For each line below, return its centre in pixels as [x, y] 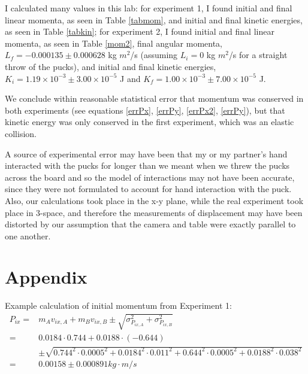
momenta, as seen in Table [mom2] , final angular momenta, [114, 43]
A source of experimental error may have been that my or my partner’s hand [146, 153]
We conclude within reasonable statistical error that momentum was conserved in [154, 98]
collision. [21, 133]
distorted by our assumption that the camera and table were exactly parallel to [150, 224]
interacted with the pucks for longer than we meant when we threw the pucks [147, 165]
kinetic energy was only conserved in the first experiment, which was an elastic [150, 122]
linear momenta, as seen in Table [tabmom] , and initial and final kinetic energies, [154, 19]
